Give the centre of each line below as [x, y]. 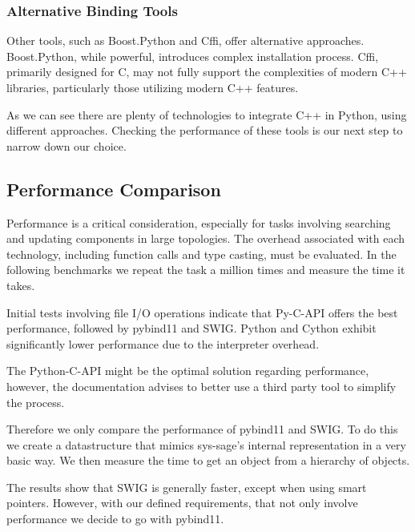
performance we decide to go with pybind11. [115, 519]
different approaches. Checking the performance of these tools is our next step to [205, 130]
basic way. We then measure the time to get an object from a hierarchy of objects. [208, 460]
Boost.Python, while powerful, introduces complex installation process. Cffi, [193, 56]
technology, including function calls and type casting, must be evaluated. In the [201, 254]
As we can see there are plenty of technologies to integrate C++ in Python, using [207, 114]
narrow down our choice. [66, 145]
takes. [21, 285]
